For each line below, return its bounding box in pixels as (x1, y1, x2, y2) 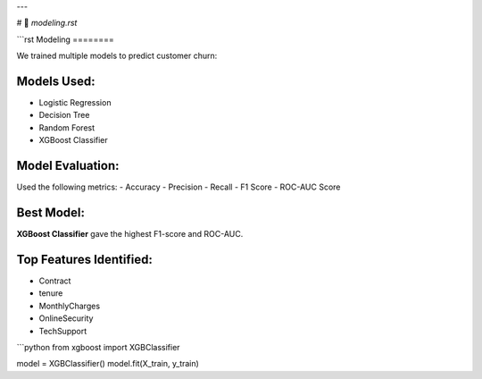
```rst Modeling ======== (16, 34, 115, 45)
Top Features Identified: (16, 251, 154, 267)
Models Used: (16, 73, 96, 88)
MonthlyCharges (38, 300, 101, 311)
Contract (38, 275, 71, 286)
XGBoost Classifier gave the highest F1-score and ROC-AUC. (16, 229, 244, 240)
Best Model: (16, 205, 85, 220)
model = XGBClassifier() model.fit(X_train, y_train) (16, 358, 200, 369)
